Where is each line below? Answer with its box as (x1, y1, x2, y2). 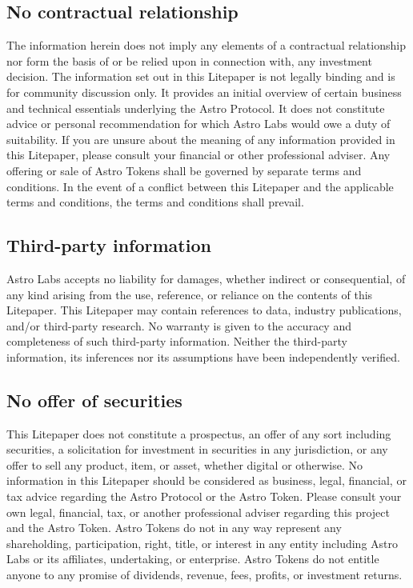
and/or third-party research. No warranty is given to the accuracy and (6, 317, 351, 334)
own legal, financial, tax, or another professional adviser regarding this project (6, 503, 390, 520)
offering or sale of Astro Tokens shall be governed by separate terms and (6, 162, 362, 178)
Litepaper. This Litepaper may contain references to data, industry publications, (6, 302, 402, 318)
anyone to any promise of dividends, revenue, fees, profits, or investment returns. (6, 566, 403, 583)
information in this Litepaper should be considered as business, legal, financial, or (6, 472, 407, 489)
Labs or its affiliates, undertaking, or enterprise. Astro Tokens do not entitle (6, 550, 379, 567)
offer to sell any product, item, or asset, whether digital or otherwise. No (6, 456, 363, 473)
